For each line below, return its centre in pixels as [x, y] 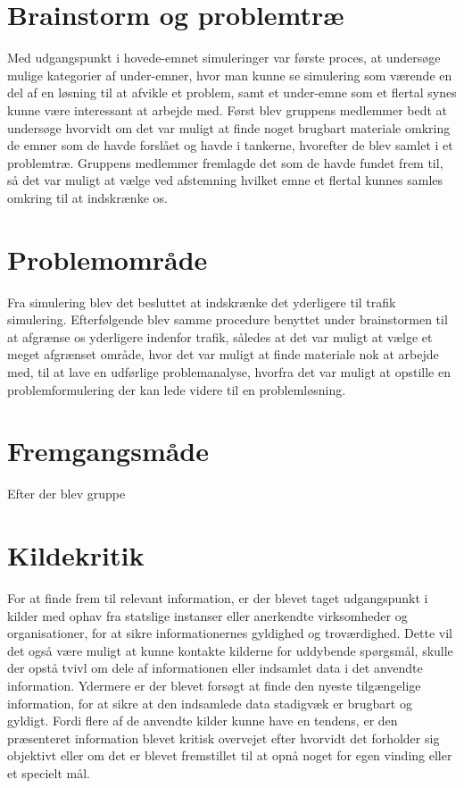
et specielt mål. [49, 772]
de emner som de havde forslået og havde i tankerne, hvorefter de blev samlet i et [230, 145]
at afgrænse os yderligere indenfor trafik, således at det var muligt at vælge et [220, 336]
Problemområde [108, 259]
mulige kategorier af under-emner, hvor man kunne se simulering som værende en [230, 75]
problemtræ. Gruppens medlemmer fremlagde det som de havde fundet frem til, [225, 162]
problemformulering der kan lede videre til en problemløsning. [177, 389]
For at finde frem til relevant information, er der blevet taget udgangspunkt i [218, 598]
